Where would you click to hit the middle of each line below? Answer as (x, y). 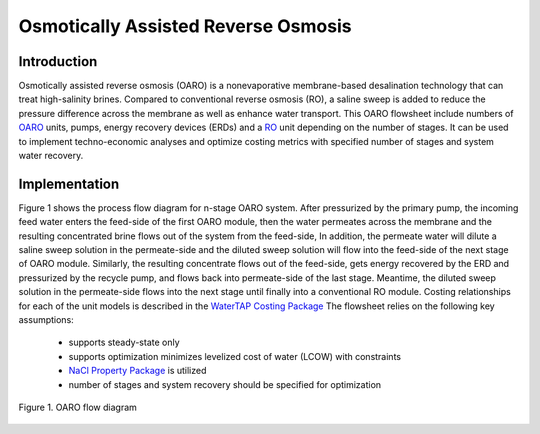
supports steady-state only (124, 342)
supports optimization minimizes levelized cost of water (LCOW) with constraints (235, 356)
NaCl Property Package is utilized (137, 371)
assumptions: (46, 320)
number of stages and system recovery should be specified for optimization (225, 384)
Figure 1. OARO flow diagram (77, 407)
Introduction (58, 61)
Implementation (69, 183)
